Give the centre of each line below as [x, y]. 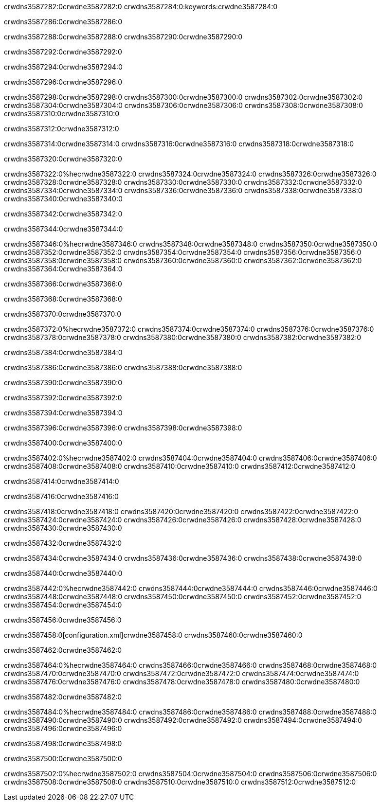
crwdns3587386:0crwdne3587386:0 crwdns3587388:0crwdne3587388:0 [123, 367]
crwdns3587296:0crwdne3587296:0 [63, 82]
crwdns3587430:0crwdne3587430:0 [63, 528]
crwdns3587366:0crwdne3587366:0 [63, 284]
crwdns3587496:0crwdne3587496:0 [63, 728]
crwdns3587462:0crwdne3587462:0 [63, 650]
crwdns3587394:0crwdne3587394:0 [63, 413]
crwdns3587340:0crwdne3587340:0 [63, 199]
